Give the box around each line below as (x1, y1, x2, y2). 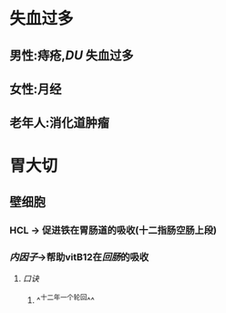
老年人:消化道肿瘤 (9, 115, 110, 130)
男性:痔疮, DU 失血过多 (9, 47, 134, 63)
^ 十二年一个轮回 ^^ (36, 293, 96, 306)
